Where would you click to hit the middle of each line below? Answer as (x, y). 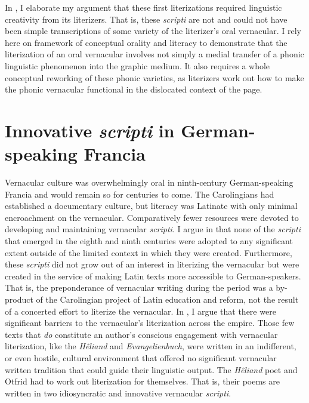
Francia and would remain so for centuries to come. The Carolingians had (140, 194)
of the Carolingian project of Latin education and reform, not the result (167, 299)
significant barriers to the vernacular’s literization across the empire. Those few (150, 323)
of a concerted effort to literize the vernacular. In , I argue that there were (140, 311)
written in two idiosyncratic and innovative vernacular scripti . (118, 393)
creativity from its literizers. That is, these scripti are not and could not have (146, 19)
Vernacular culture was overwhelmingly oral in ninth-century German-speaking (149, 182)
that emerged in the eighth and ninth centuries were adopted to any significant (149, 241)
